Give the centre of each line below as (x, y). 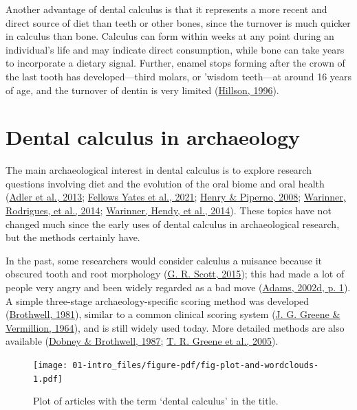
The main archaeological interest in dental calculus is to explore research (159, 170)
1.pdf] (48, 379)
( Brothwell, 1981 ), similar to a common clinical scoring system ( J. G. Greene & (173, 314)
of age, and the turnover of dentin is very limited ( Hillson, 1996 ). (142, 90)
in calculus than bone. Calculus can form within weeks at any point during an (170, 36)
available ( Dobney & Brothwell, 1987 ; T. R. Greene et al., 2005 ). (142, 341)
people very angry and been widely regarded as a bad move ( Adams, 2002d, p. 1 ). (178, 287)
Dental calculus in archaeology (153, 137)
